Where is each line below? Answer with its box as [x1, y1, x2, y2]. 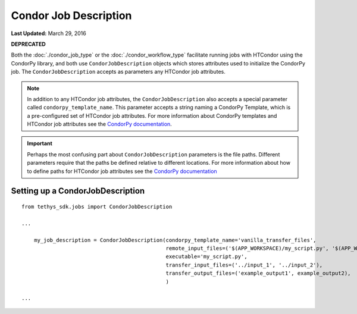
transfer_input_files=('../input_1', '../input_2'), [165, 262, 323, 268]
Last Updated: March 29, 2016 [11, 30, 86, 37]
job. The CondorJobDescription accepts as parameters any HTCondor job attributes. [11, 68, 226, 76]
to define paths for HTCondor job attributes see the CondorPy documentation [27, 167, 217, 175]
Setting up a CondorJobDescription [11, 186, 145, 196]
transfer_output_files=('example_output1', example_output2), [165, 270, 351, 277]
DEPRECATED [11, 40, 46, 48]
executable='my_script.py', [165, 253, 248, 260]
